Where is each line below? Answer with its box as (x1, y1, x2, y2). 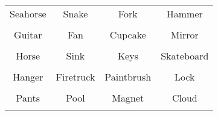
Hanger (13, 70, 43, 84)
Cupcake (109, 28, 146, 41)
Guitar (14, 28, 42, 41)
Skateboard (161, 49, 209, 63)
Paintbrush (104, 70, 152, 84)
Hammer (166, 7, 203, 20)
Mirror (170, 28, 199, 41)
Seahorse (10, 7, 46, 20)
